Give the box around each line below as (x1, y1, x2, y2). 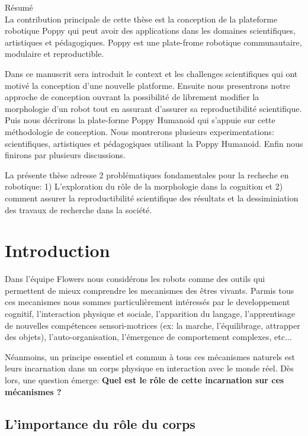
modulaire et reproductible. (5, 47, 104, 60)
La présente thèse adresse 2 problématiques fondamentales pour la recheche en (5, 168, 289, 181)
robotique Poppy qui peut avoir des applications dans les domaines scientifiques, (5, 24, 296, 37)
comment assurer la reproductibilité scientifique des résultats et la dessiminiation (5, 191, 299, 204)
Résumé (5, 1, 33, 13)
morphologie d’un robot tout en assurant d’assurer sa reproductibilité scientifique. (5, 102, 302, 114)
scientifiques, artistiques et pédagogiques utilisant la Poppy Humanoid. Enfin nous (5, 137, 303, 149)
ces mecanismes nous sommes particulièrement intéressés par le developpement (5, 296, 290, 308)
